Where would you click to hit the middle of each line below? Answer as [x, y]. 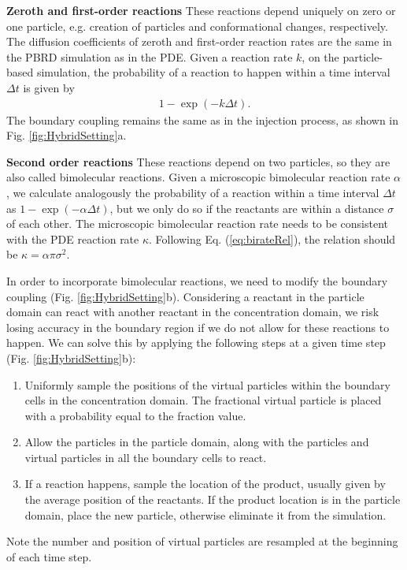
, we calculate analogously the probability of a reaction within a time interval [193, 192]
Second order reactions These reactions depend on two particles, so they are [198, 161]
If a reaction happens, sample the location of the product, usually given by [205, 484]
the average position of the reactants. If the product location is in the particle [213, 499]
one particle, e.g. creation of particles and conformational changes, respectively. [197, 26]
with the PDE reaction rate [73, 238]
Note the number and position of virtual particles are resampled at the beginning [202, 541]
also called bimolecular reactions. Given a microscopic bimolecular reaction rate [198, 177]
